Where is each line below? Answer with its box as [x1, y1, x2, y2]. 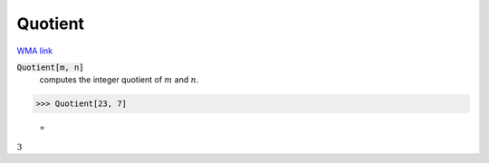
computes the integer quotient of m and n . [39, 74, 199, 85]
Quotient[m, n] [16, 62, 85, 72]
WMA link [16, 45, 53, 56]
